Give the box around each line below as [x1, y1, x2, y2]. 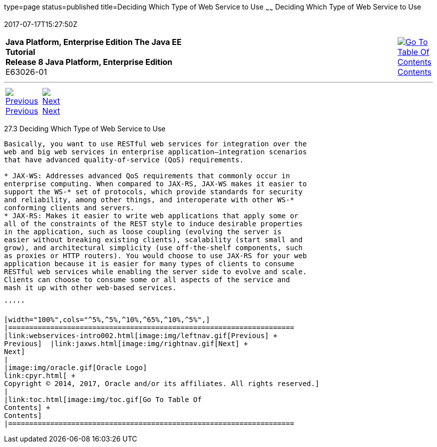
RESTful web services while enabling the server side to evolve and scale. [4, 267, 307, 276]
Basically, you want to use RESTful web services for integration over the [4, 139, 307, 148]
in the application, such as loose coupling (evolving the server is [4, 227, 282, 236]
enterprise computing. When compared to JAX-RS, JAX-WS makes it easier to [4, 179, 307, 188]
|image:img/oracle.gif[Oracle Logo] [4, 363, 147, 372]
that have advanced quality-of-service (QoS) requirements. [4, 155, 244, 164]
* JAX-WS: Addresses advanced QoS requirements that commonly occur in [4, 171, 290, 180]
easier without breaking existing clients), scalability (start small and [4, 235, 303, 244]
